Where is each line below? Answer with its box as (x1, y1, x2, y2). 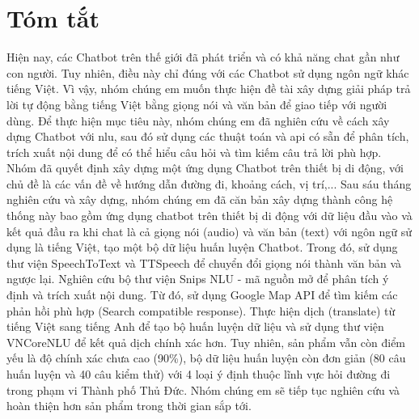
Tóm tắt (6, 2, 99, 35)
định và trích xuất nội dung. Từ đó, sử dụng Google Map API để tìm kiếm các (6, 286, 398, 303)
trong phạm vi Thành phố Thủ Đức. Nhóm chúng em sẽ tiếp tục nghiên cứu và (6, 381, 400, 398)
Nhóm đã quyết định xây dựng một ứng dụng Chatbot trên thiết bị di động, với (6, 159, 404, 176)
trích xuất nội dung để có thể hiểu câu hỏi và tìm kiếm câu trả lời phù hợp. (6, 143, 382, 160)
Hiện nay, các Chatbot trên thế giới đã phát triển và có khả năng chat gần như (6, 49, 400, 66)
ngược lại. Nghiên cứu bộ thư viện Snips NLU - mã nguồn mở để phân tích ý (6, 270, 389, 287)
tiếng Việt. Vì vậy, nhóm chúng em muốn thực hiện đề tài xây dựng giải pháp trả (6, 80, 411, 97)
